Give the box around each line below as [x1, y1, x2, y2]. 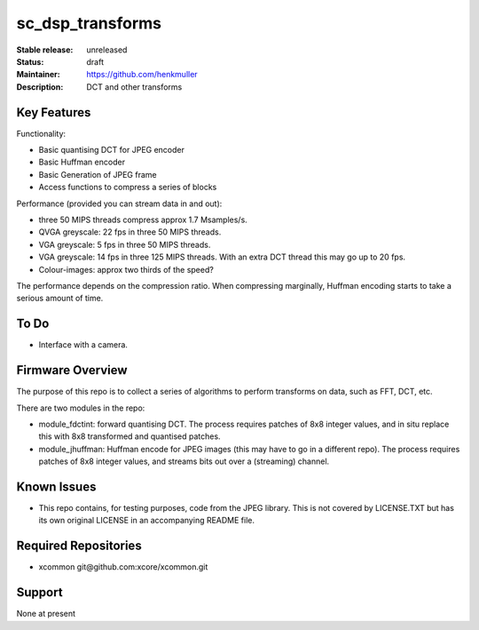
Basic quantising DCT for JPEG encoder [38, 145, 185, 156]
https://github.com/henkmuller [86, 69, 199, 80]
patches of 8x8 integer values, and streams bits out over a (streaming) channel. [38, 456, 330, 467]
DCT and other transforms [86, 81, 183, 92]
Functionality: [16, 128, 67, 139]
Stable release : [16, 44, 74, 55]
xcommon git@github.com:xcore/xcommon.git [38, 562, 208, 572]
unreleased [86, 44, 128, 55]
